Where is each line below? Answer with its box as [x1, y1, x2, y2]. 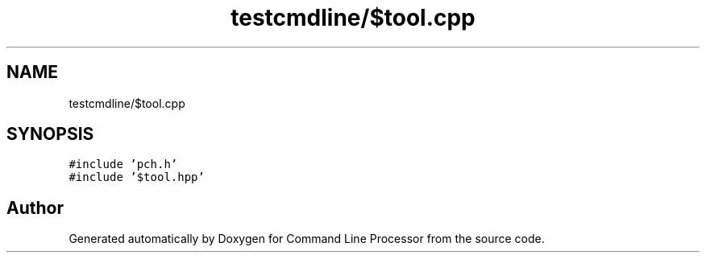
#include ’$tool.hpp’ [69, 171, 205, 184]
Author [6, 197, 64, 218]
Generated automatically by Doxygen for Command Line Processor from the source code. [69, 232, 545, 246]
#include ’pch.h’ [69, 158, 178, 171]
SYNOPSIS [6, 124, 94, 145]
